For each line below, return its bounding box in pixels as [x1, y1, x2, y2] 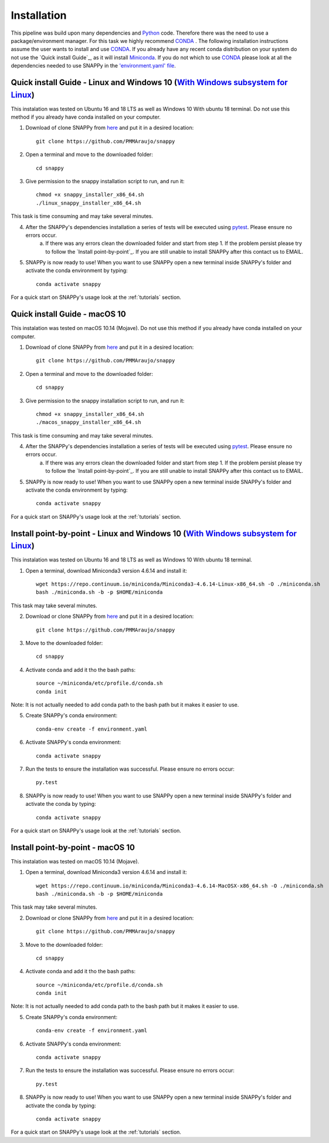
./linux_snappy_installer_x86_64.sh [36, 200, 141, 206]
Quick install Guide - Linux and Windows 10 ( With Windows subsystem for [11, 77, 288, 88]
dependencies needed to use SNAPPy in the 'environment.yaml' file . [11, 62, 176, 69]
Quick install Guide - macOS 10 [11, 309, 126, 320]
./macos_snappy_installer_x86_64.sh [36, 419, 141, 426]
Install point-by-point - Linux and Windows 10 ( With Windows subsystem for [11, 529, 297, 539]
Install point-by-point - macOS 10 [11, 842, 135, 852]
